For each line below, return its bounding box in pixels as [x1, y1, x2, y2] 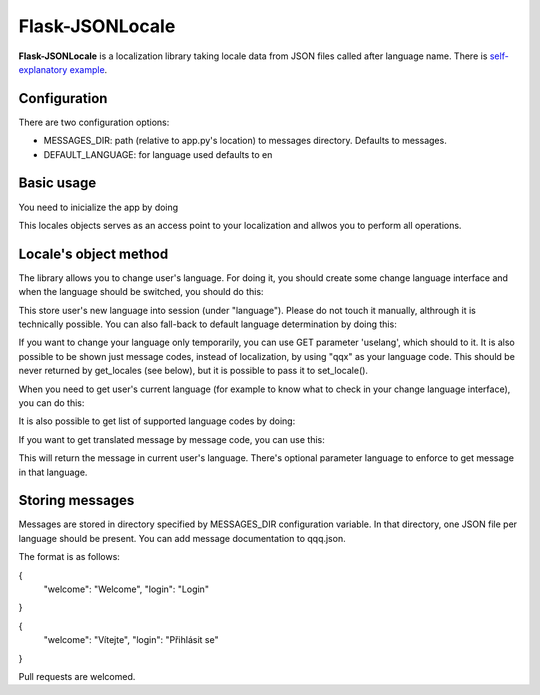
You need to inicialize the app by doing [18, 201, 179, 213]
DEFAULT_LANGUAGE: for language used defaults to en [43, 148, 273, 160]
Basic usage [18, 175, 97, 192]
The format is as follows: [18, 551, 120, 563]
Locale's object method [18, 245, 169, 262]
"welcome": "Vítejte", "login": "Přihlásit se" [43, 634, 219, 646]
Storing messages [18, 492, 135, 509]
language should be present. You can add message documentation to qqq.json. [18, 532, 346, 544]
